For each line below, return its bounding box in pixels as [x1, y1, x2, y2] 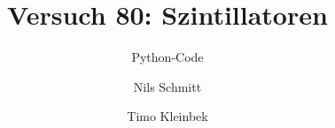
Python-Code [131, 48, 204, 66]
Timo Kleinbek [127, 107, 208, 125]
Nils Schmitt [133, 77, 202, 95]
